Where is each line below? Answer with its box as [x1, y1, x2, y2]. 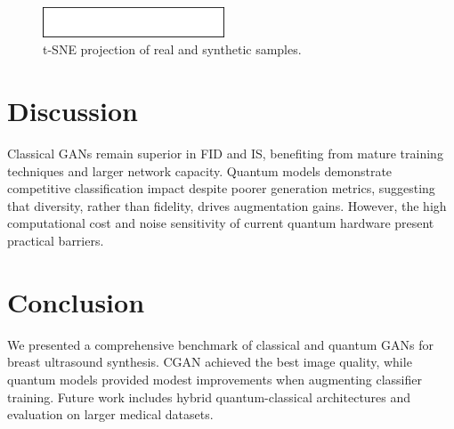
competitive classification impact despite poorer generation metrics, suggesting [7, 179, 435, 198]
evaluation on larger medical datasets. [7, 405, 214, 424]
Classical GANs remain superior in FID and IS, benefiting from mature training [7, 144, 443, 163]
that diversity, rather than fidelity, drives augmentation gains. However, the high [7, 196, 447, 214]
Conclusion [7, 283, 145, 320]
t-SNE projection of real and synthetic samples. [43, 40, 302, 59]
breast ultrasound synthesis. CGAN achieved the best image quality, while [7, 352, 412, 371]
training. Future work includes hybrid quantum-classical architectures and [7, 387, 411, 406]
